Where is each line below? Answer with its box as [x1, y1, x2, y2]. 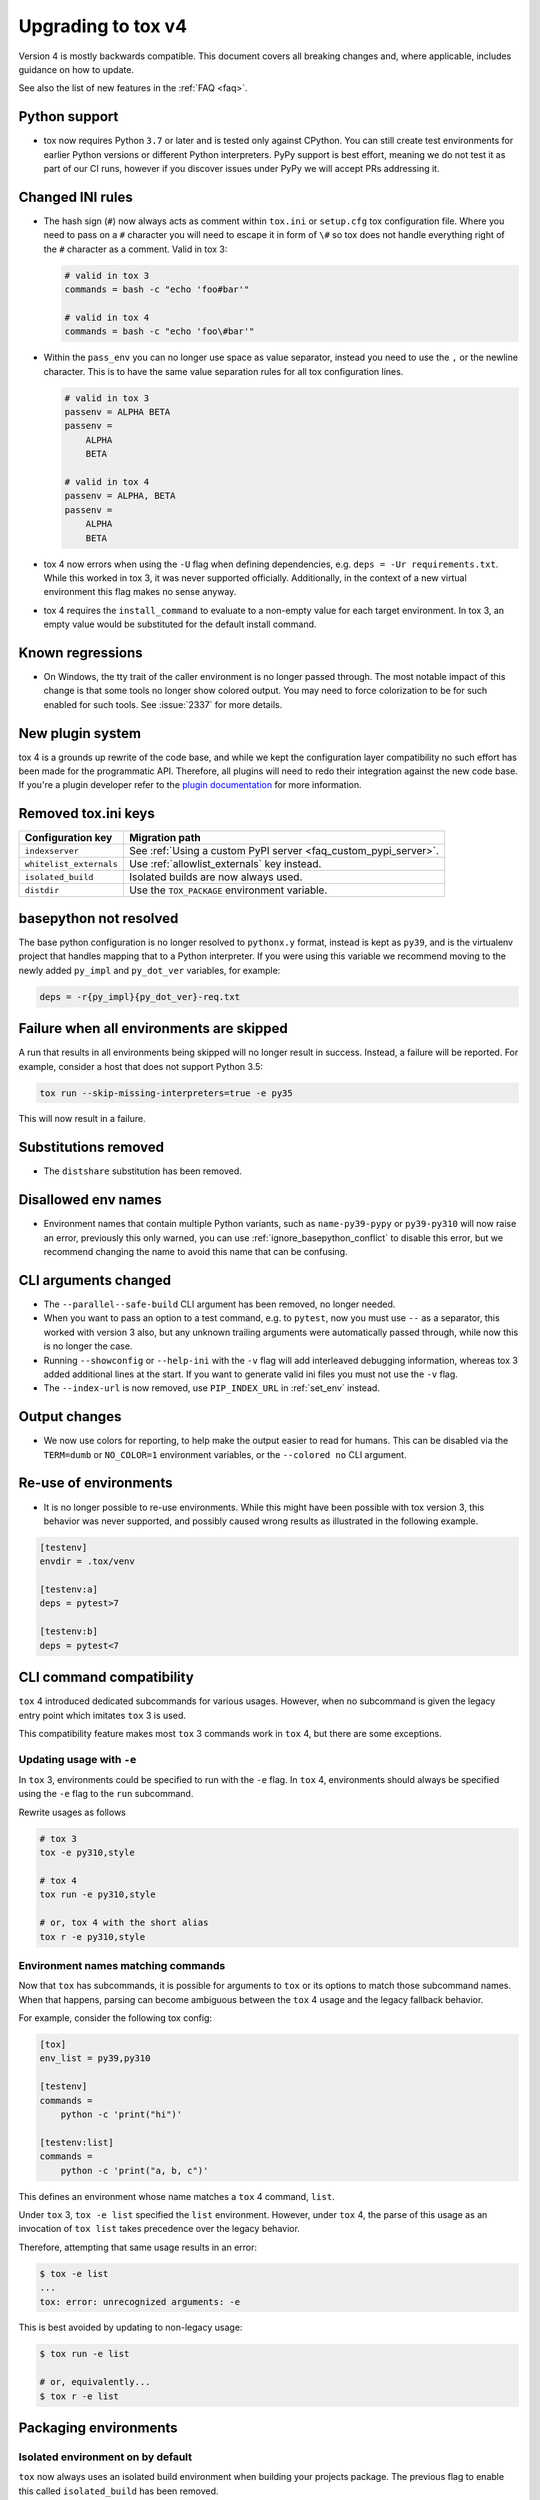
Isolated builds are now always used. [128, 870, 303, 884]
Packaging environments [18, 2420, 179, 2437]
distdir [24, 885, 60, 895]
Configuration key [24, 831, 113, 845]
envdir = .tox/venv [39, 1556, 135, 1567]
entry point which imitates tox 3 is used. [18, 1709, 187, 1721]
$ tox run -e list [39, 2348, 130, 2360]
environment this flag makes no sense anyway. [43, 586, 237, 598]
